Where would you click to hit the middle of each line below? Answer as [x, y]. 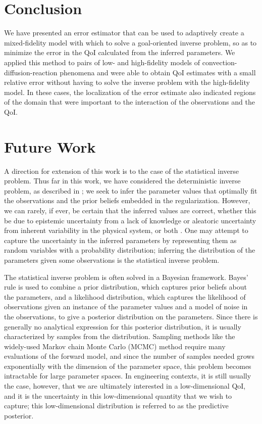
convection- [220, 62]
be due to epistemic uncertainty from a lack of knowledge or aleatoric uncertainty [130, 220]
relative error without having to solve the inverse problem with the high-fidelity [127, 82]
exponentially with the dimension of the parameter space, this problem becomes [128, 366]
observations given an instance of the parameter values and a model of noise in [126, 307]
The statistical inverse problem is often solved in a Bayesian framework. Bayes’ [126, 277]
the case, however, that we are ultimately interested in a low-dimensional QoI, [125, 386]
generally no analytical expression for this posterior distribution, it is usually [123, 326]
